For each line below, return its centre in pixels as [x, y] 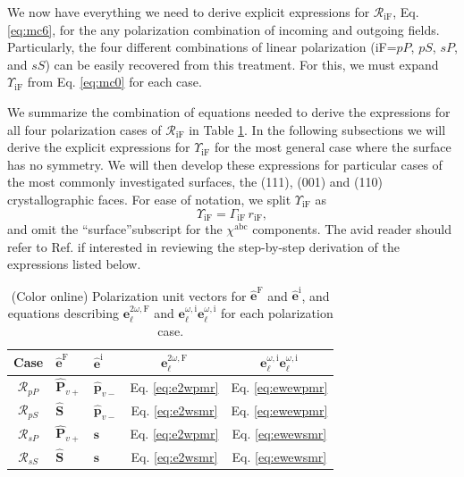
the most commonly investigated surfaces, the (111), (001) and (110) [195, 182]
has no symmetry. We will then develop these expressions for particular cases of [225, 164]
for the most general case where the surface [333, 147]
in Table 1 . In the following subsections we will [317, 129]
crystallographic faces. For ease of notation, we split [149, 199]
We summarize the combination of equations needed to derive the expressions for [229, 111]
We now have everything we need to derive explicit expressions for [189, 12]
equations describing [63, 313]
